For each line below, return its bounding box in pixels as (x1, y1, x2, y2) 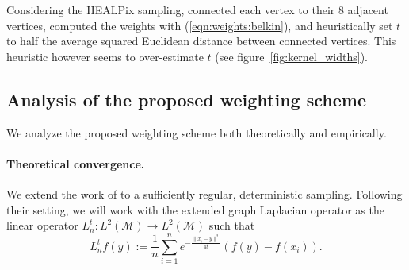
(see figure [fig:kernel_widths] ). (215, 48, 369, 64)
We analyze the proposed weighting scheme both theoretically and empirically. (6, 124, 387, 141)
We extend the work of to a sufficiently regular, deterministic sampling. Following (6, 185, 403, 202)
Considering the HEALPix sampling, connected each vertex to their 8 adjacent (6, 2, 388, 17)
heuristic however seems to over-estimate (6, 48, 204, 64)
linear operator (6, 217, 78, 233)
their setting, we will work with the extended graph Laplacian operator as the (6, 201, 384, 218)
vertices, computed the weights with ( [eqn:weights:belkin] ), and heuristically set (6, 17, 393, 33)
